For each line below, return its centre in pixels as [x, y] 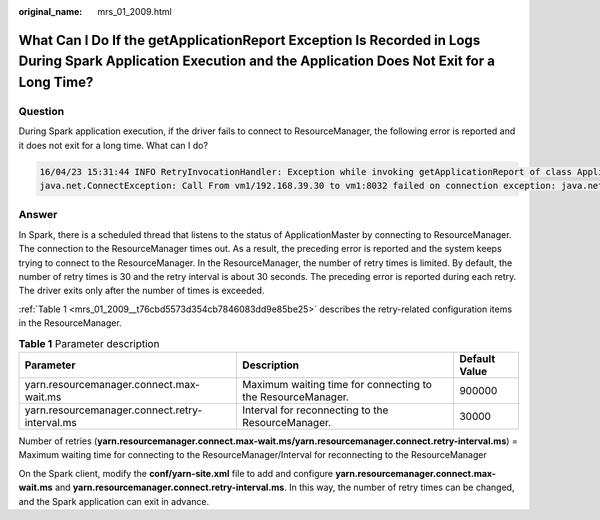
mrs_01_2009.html [134, 11]
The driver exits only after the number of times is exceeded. [141, 291]
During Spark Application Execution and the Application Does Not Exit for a [256, 61]
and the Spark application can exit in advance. [114, 501]
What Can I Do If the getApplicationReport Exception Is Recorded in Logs [249, 40]
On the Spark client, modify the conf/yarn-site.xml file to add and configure [176, 473]
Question [41, 111]
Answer [38, 215]
